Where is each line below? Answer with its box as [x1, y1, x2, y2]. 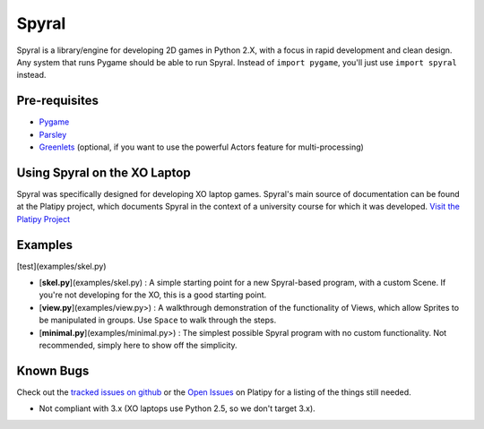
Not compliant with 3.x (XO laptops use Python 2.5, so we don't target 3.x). [39, 403, 315, 414]
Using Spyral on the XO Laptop [16, 165, 192, 180]
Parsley [39, 129, 67, 140]
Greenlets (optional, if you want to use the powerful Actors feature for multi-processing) [39, 142, 365, 152]
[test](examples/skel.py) [16, 261, 107, 271]
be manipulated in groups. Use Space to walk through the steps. [39, 314, 277, 326]
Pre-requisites [16, 93, 99, 108]
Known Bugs [16, 363, 90, 378]
